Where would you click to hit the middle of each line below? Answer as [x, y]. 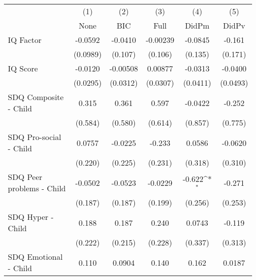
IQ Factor [25, 40]
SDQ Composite [36, 97]
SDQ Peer [25, 177]
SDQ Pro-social [35, 137]
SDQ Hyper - [31, 217]
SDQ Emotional [35, 257]
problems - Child [37, 188]
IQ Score [23, 68]
